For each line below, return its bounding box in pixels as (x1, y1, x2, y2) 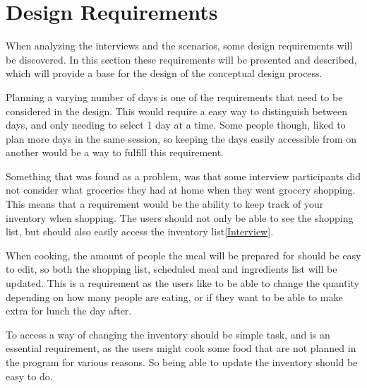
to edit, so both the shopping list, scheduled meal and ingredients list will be (6, 261, 337, 276)
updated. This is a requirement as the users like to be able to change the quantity (6, 276, 359, 290)
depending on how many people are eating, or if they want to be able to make (6, 289, 343, 304)
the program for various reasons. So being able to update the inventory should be (6, 355, 358, 369)
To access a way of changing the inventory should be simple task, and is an (6, 327, 330, 341)
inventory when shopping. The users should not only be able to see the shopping (6, 210, 354, 225)
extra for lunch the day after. (6, 303, 132, 318)
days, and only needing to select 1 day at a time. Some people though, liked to (6, 117, 346, 132)
